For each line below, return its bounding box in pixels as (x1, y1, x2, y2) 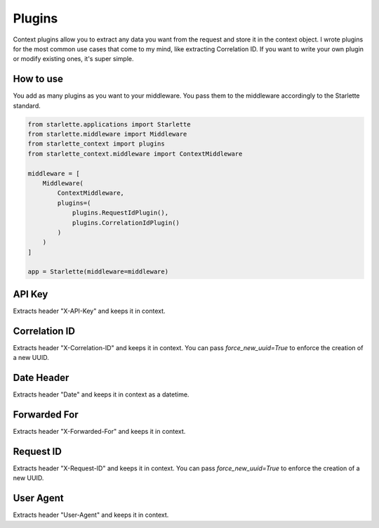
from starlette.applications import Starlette (27, 120, 191, 128)
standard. (13, 101, 41, 110)
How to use (13, 73, 63, 85)
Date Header (13, 372, 69, 384)
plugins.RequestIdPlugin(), (72, 209, 168, 217)
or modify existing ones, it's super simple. (13, 55, 134, 63)
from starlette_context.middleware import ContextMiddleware (27, 150, 243, 157)
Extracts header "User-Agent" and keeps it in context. (13, 510, 169, 520)
